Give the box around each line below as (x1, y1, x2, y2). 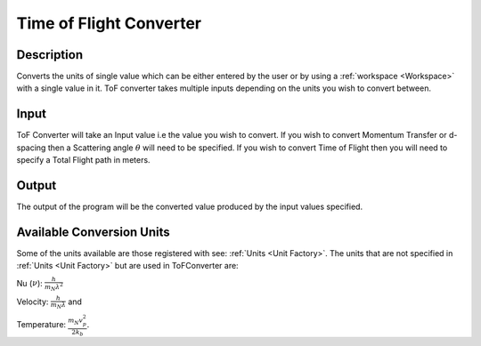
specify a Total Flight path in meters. (16, 155, 151, 165)
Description (16, 47, 84, 62)
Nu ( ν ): (16, 278, 44, 288)
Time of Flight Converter (16, 13, 202, 33)
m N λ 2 (45, 281, 64, 293)
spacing (16, 142, 46, 153)
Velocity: (16, 296, 49, 307)
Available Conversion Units (16, 224, 171, 239)
